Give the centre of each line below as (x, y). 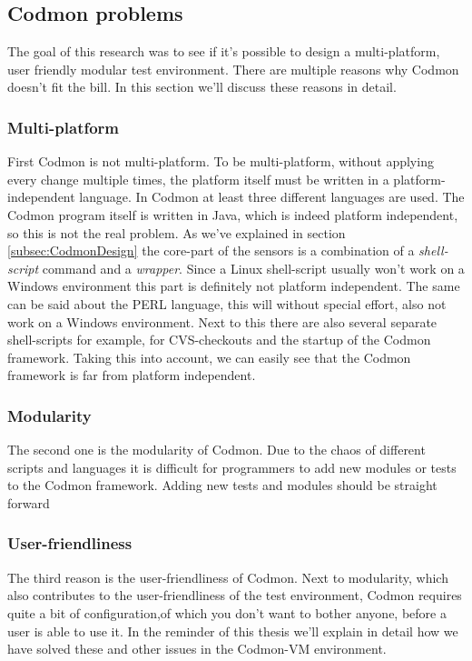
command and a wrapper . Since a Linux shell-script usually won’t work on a (253, 268)
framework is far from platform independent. (132, 375)
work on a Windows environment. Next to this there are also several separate (222, 321)
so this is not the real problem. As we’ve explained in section (177, 232)
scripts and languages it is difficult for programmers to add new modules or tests (232, 467)
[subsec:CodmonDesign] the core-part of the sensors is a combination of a (211, 250)
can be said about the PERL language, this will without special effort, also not (227, 303)
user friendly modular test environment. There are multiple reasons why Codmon (233, 69)
